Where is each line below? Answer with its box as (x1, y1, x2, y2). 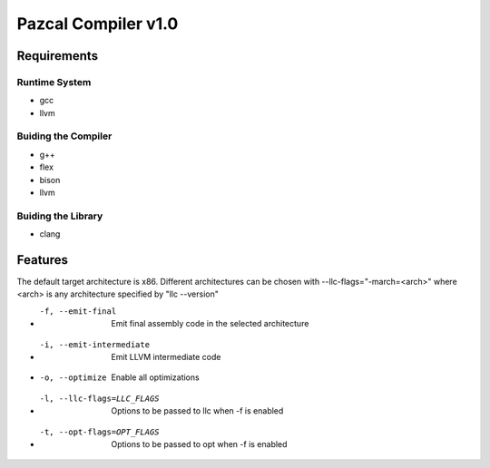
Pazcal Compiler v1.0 (16, 14, 179, 34)
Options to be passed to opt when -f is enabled (111, 438, 288, 449)
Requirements (16, 48, 99, 63)
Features (16, 252, 68, 268)
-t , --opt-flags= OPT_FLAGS (39, 426, 160, 437)
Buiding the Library (16, 210, 103, 222)
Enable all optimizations (111, 372, 200, 383)
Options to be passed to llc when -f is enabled (111, 405, 284, 416)
